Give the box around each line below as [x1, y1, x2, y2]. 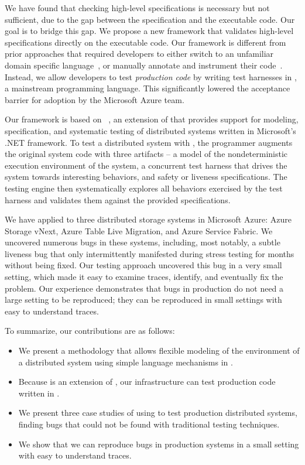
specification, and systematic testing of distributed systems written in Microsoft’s [5, 124, 296, 136]
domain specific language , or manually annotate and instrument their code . [5, 59, 283, 71]
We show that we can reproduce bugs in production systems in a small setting [18, 437, 299, 450]
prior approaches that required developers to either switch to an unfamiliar [5, 47, 274, 60]
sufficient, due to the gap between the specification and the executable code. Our [5, 13, 295, 25]
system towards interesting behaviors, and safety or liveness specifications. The [5, 170, 287, 183]
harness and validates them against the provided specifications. [5, 193, 231, 206]
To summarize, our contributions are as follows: [5, 324, 175, 337]
